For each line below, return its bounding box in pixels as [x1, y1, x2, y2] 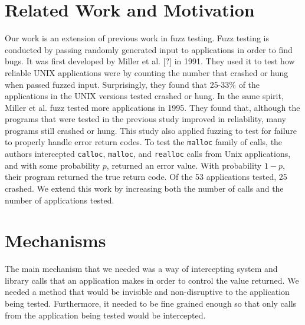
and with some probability [5, 159, 100, 171]
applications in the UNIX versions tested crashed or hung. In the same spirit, [5, 90, 284, 102]
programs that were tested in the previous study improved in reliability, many [5, 113, 286, 125]
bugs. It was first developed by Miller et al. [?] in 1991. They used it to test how [5, 55, 295, 67]
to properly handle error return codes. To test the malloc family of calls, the [5, 136, 283, 148]
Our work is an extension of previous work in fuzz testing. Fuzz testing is [5, 32, 270, 44]
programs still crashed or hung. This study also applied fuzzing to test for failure [5, 124, 297, 136]
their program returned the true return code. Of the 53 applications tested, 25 [5, 170, 287, 183]
